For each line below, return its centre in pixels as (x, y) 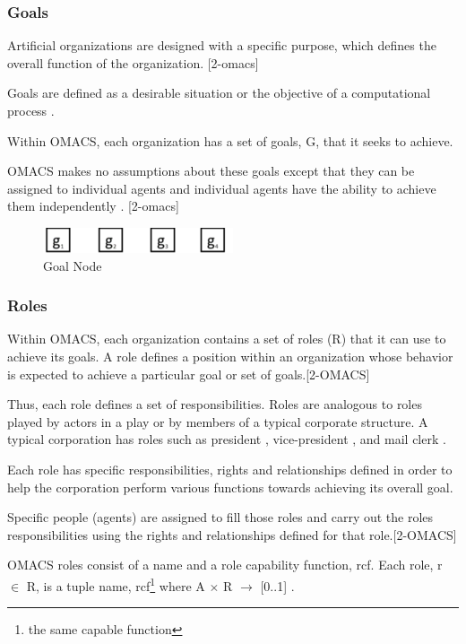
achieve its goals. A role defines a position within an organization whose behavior (230, 356)
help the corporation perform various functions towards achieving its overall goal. (230, 487)
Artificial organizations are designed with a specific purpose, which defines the (222, 45)
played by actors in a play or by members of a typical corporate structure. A (218, 421)
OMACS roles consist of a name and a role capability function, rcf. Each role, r (225, 565)
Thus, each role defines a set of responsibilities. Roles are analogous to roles (215, 404)
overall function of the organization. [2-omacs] (133, 62)
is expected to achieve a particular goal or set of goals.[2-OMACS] (189, 374)
